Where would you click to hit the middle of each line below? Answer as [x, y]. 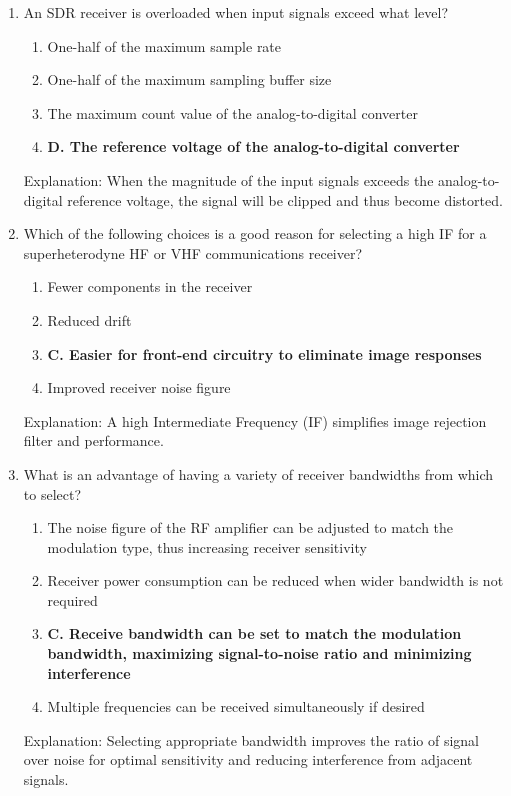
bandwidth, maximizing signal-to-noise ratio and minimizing [259, 653]
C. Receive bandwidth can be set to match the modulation [254, 633]
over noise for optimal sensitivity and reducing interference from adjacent [248, 759]
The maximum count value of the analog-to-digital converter [232, 112]
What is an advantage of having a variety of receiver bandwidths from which [258, 473]
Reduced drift [89, 319]
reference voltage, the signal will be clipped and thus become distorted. [285, 199]
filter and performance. [93, 440]
